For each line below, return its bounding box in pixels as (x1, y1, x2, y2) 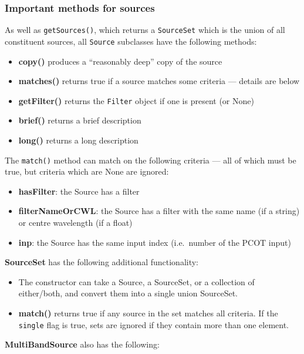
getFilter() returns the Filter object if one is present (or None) (18, 94, 254, 106)
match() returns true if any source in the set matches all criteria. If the (18, 306, 278, 319)
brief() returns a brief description (18, 114, 141, 126)
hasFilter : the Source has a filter (18, 185, 140, 197)
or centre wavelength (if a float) (18, 216, 133, 228)
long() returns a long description (18, 133, 139, 146)
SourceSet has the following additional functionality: (5, 256, 199, 268)
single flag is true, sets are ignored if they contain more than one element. (18, 318, 289, 330)
